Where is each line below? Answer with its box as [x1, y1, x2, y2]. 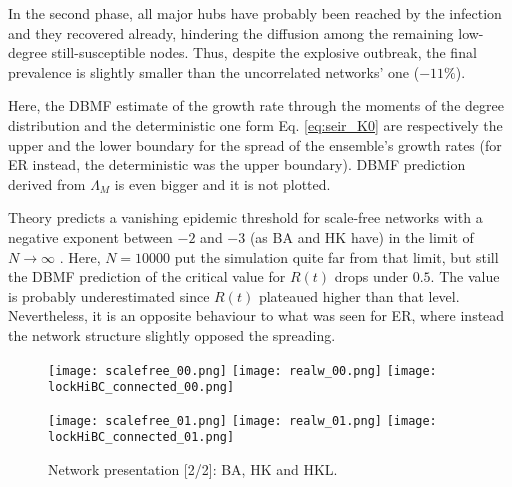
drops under [334, 266, 408, 287]
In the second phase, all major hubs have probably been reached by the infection [8, 3, 502, 23]
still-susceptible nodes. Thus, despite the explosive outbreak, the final [51, 42, 477, 63]
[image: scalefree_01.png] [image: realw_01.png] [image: [48, 413, 437, 428]
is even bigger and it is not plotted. [114, 173, 331, 194]
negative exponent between [8, 226, 173, 247]
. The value [430, 266, 500, 287]
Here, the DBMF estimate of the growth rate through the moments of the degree [8, 95, 504, 116]
